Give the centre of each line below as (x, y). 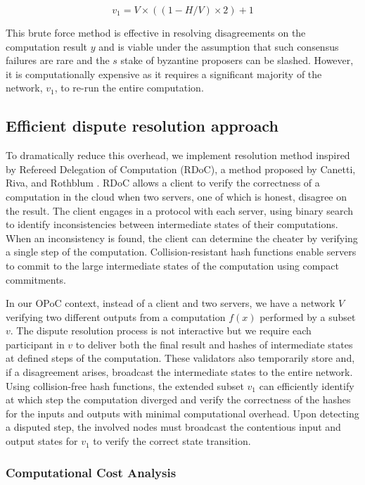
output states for (42, 441)
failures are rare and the (58, 60)
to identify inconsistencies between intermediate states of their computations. (172, 224)
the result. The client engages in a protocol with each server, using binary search (180, 210)
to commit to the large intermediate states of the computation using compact (172, 265)
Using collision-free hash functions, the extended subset (125, 385)
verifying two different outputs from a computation (116, 316)
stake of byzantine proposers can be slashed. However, (237, 60)
